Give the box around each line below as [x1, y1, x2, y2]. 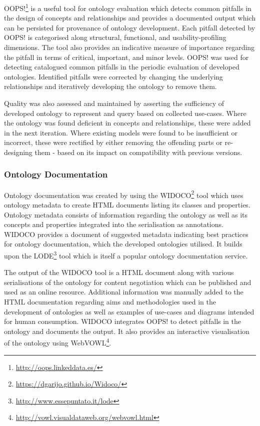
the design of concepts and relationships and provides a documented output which [4, 12, 255, 23]
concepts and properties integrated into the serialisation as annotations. [4, 219, 223, 229]
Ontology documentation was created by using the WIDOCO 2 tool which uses [4, 188, 243, 200]
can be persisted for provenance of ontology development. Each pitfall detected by [4, 22, 255, 32]
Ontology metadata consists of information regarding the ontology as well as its [4, 209, 248, 219]
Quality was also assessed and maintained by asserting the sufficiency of [4, 98, 224, 108]
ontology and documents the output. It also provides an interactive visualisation [4, 325, 249, 336]
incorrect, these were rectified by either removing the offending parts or [4, 137, 222, 147]
